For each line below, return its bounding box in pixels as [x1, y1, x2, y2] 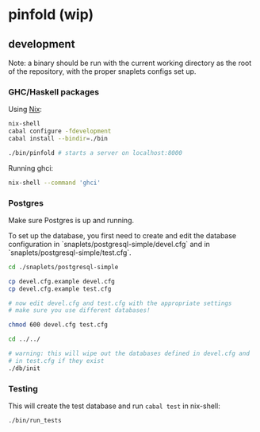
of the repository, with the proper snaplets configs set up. [8, 67, 197, 76]
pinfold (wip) [8, 6, 94, 24]
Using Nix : [8, 105, 42, 114]
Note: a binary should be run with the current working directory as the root [8, 58, 252, 67]
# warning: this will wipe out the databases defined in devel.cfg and [8, 349, 250, 358]
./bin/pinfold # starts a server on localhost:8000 [8, 148, 182, 156]
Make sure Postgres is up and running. [8, 215, 135, 225]
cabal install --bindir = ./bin [8, 135, 109, 143]
